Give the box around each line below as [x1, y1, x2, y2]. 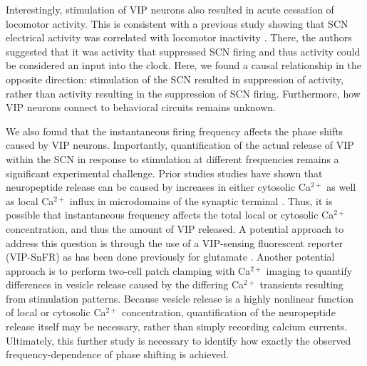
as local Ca [6, 193, 54, 208]
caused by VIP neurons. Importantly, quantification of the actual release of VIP [6, 137, 354, 152]
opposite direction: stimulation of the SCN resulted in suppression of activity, [6, 71, 343, 86]
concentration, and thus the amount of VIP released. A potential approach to [6, 221, 344, 236]
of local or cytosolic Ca [6, 305, 106, 320]
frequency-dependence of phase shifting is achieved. [6, 347, 229, 362]
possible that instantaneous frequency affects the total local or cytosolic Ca [6, 207, 334, 222]
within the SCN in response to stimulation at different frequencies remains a [6, 151, 339, 166]
